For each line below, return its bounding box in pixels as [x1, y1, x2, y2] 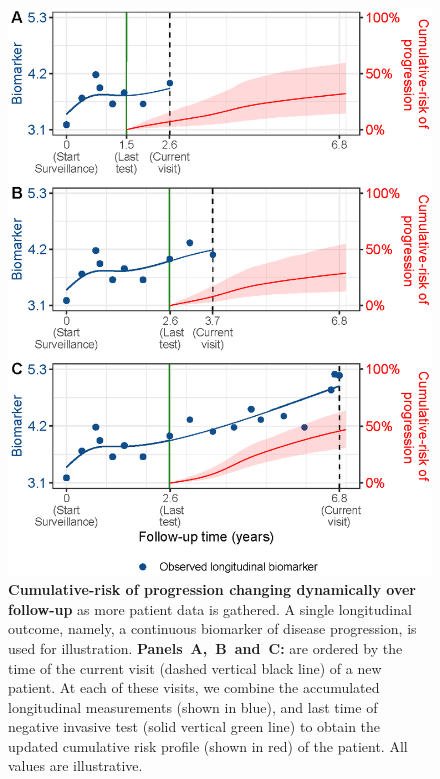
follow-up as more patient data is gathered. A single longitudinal [8, 598, 412, 619]
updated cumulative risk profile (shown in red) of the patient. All [8, 735, 408, 756]
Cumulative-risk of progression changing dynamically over [8, 579, 417, 600]
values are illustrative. [8, 755, 143, 776]
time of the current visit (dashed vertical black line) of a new [8, 657, 382, 678]
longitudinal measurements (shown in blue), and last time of [8, 696, 378, 717]
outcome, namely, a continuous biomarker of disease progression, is [8, 618, 417, 639]
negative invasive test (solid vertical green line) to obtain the [8, 716, 381, 737]
